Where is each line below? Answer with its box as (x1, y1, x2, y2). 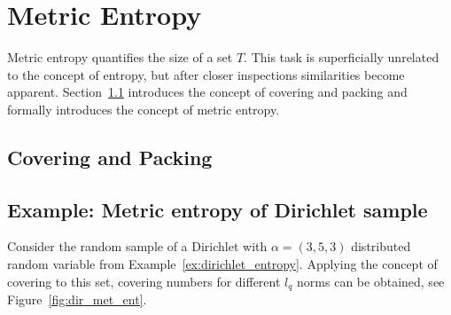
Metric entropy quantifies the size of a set (7, 48, 233, 67)
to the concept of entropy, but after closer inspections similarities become (7, 65, 405, 83)
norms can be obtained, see (297, 272, 445, 290)
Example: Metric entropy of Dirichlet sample (7, 195, 428, 223)
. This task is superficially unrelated (244, 48, 439, 67)
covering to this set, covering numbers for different (7, 272, 281, 290)
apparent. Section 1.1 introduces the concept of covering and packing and (7, 83, 408, 101)
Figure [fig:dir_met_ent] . (7, 290, 147, 309)
